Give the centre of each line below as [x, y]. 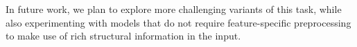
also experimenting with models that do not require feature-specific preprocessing [178, 22]
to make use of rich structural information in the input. [123, 36]
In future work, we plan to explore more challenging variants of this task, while [174, 9]
